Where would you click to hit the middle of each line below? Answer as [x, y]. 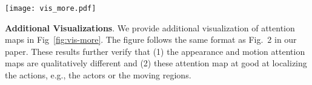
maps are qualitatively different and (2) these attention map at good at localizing [156, 63]
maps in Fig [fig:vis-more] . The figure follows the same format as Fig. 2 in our [151, 39]
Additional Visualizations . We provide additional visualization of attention [150, 27]
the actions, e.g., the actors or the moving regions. [98, 75]
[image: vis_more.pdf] [51, 8]
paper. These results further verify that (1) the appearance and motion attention [155, 51]
